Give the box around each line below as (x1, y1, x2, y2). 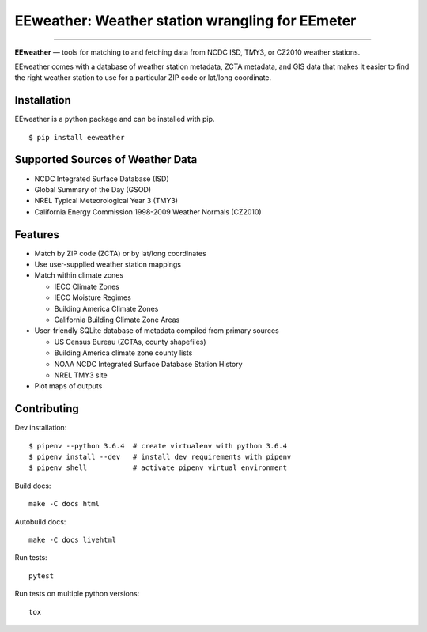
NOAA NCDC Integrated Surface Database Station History (54, 359, 243, 369)
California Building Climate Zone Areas (54, 315, 180, 324)
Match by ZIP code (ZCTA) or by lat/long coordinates (34, 248, 207, 258)
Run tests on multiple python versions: (14, 589, 140, 599)
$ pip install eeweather (28, 133, 125, 142)
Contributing (14, 402, 79, 415)
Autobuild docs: (14, 517, 66, 526)
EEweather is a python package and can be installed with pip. (14, 115, 215, 124)
